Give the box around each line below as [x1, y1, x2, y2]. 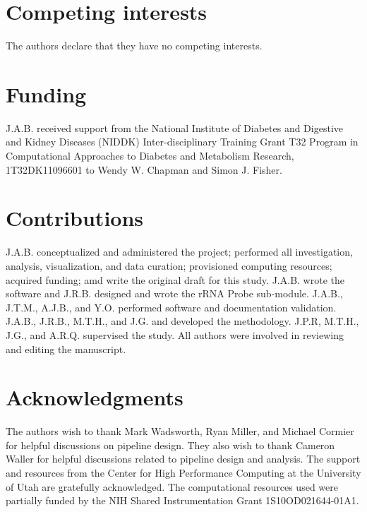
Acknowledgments [6, 383, 183, 412]
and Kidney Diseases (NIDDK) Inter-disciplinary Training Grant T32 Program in [6, 134, 359, 149]
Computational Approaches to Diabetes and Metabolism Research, [6, 148, 294, 163]
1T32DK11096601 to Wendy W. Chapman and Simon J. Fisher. [6, 162, 282, 177]
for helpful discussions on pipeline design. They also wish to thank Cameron [6, 437, 335, 452]
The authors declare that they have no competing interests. [6, 38, 263, 53]
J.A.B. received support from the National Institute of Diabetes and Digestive [6, 120, 343, 135]
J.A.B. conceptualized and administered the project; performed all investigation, [6, 244, 353, 259]
